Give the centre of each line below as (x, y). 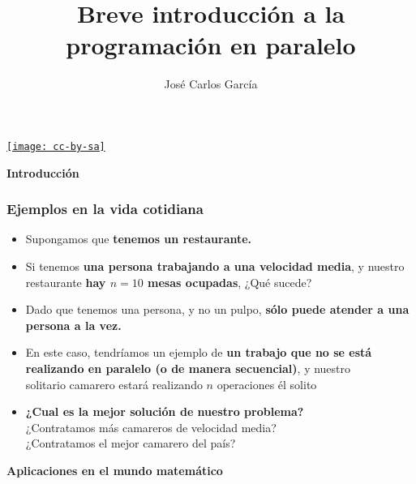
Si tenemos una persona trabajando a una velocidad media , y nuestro (215, 266)
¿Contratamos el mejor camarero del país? (131, 443)
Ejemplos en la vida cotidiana (105, 209)
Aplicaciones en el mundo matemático (115, 470)
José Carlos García (211, 84)
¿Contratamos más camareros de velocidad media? (151, 427)
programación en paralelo (211, 45)
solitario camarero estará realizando (114, 384)
